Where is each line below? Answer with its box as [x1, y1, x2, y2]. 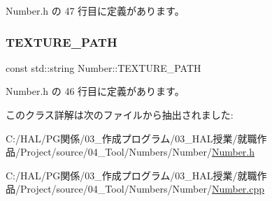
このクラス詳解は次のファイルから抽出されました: [6, 107, 234, 121]
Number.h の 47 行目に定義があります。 [6, 3, 185, 17]
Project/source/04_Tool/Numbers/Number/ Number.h [20, 144, 255, 159]
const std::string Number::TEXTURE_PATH [6, 60, 201, 75]
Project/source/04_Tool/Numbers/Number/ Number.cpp [20, 181, 265, 196]
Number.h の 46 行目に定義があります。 [6, 84, 185, 98]
